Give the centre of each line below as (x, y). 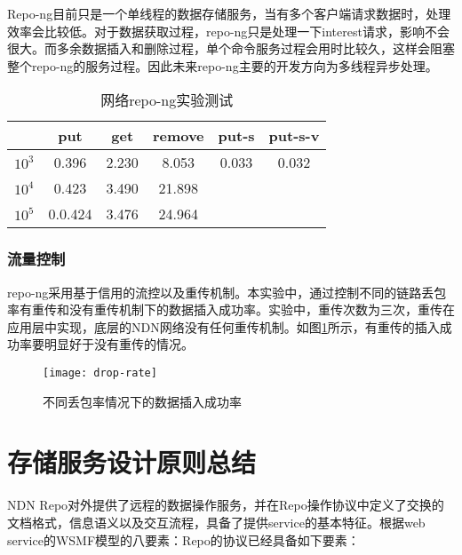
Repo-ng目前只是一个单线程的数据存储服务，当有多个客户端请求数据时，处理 (229, 13)
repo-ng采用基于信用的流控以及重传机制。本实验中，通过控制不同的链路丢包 (227, 292)
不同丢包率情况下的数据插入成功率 (142, 401)
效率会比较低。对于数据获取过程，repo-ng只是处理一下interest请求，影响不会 (228, 31)
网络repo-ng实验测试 (167, 100)
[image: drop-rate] (100, 373)
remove (178, 136)
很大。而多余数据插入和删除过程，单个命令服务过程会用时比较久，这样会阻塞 (231, 48)
